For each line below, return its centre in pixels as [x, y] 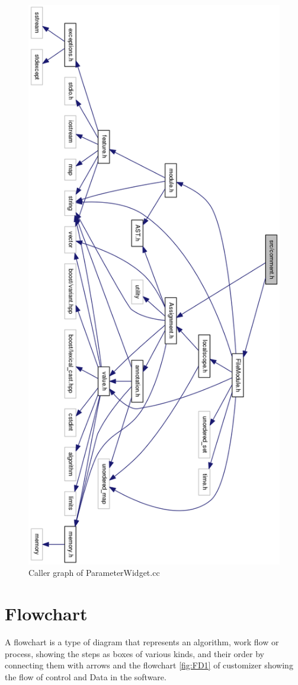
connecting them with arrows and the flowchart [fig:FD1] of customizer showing [149, 665]
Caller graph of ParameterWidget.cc [94, 573]
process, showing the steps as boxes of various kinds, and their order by [134, 653]
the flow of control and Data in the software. [86, 676]
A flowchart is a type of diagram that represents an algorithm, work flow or [142, 642]
